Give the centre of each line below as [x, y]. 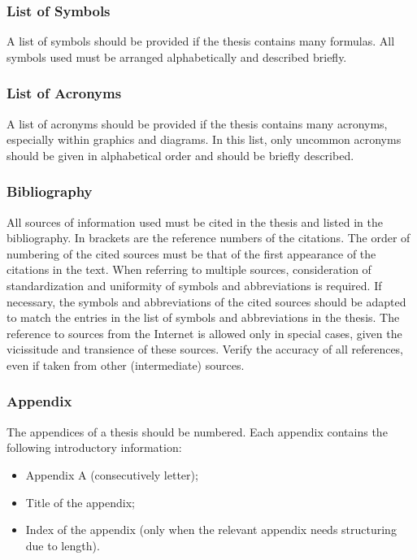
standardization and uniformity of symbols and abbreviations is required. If [194, 285]
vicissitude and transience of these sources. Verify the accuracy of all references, [205, 349]
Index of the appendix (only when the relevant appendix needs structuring [211, 530]
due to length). [63, 545]
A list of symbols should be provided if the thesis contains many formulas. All [201, 41]
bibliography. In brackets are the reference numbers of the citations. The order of [208, 238]
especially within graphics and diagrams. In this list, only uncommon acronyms [204, 139]
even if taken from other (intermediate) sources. [126, 365]
